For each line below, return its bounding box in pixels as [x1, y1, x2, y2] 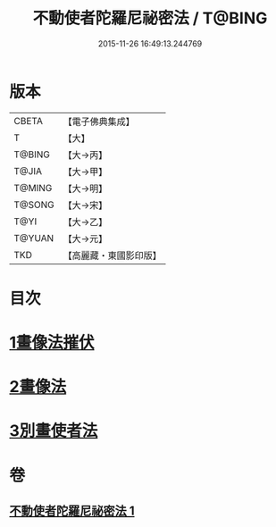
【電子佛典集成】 [63, 115, 136, 128]
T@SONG [13, 198, 55, 211]
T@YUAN [13, 231, 54, 244]
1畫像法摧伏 [9, 332, 96, 353]
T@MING [13, 181, 53, 194]
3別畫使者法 [9, 421, 98, 441]
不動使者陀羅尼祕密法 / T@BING [32, 8, 268, 29]
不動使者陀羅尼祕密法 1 [9, 504, 136, 519]
